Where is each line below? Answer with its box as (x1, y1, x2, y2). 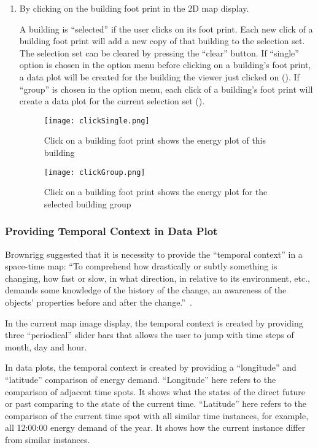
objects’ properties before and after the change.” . (5, 296, 192, 309)
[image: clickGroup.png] (44, 168, 145, 177)
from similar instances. (5, 433, 90, 446)
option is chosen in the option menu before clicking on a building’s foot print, (19, 58, 311, 71)
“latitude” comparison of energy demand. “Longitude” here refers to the (5, 373, 276, 385)
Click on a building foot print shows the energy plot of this (44, 134, 266, 147)
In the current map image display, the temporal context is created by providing (5, 316, 303, 329)
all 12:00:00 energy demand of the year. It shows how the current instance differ (5, 421, 306, 434)
